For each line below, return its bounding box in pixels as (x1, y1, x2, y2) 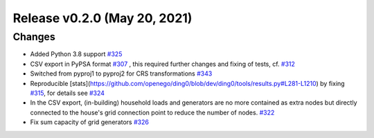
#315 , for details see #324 (30, 89, 105, 97)
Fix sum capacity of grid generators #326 (30, 118, 149, 126)
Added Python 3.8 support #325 (30, 50, 123, 58)
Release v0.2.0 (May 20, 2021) (12, 10, 193, 26)
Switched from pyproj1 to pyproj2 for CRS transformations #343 (30, 69, 213, 78)
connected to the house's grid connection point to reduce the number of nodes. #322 (30, 108, 275, 117)
